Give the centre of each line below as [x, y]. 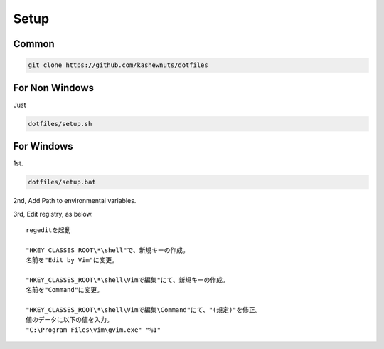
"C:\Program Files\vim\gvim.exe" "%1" [94, 330]
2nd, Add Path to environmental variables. [75, 201]
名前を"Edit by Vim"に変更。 [72, 260]
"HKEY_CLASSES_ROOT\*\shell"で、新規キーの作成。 [108, 250]
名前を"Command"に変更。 [64, 290]
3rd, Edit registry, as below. [53, 214]
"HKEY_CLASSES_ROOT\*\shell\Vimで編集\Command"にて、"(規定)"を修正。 [144, 310]
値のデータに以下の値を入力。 [69, 320]
